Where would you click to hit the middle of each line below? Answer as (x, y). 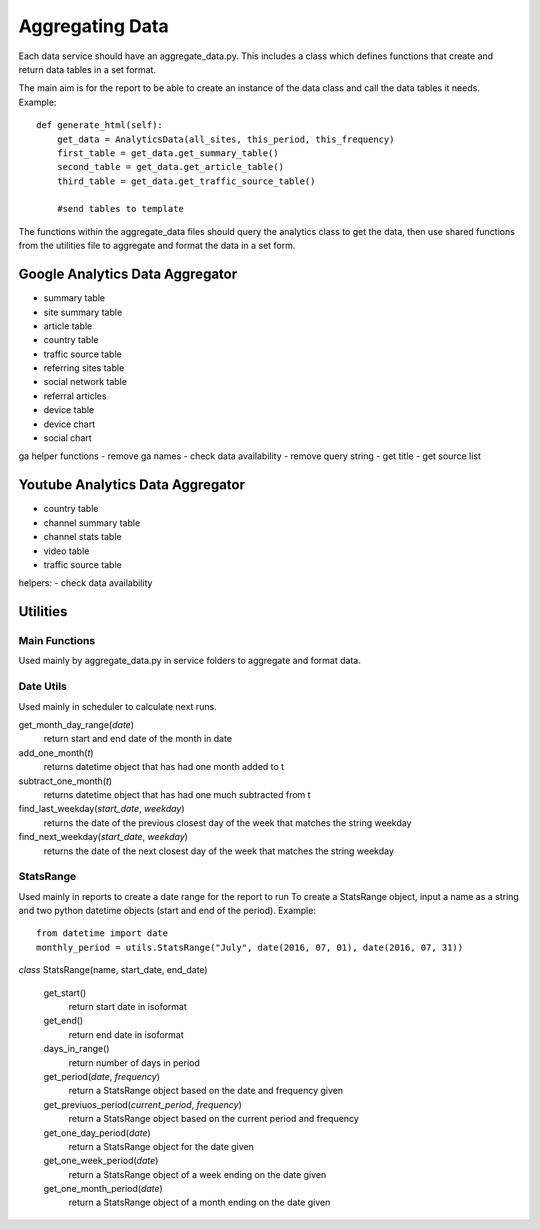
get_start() (65, 992)
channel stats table (82, 537)
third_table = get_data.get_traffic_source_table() (186, 181)
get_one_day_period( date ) (97, 1132)
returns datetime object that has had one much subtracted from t (177, 794)
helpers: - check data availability (85, 583)
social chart (67, 438)
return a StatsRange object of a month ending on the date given (199, 1202)
